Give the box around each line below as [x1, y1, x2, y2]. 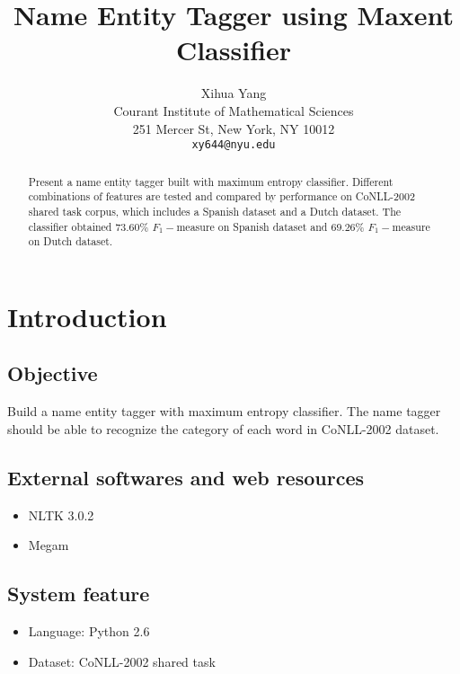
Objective [7, 359, 98, 387]
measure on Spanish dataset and [176, 218, 328, 234]
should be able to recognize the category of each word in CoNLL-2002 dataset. [7, 419, 439, 438]
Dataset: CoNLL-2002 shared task [28, 652, 216, 670]
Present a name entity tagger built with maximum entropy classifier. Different [28, 173, 394, 189]
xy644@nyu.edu [191, 138, 276, 152]
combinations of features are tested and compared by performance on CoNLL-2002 [28, 189, 415, 204]
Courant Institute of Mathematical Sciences [113, 101, 354, 120]
